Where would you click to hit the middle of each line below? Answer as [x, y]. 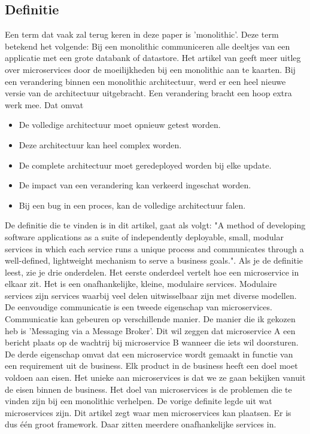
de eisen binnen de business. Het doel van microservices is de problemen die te [148, 389]
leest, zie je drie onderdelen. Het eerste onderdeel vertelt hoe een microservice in [152, 272]
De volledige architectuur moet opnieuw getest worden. [120, 125]
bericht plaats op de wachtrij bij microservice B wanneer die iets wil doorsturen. [152, 342]
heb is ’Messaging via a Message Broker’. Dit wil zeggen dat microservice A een [150, 330]
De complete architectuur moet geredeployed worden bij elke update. [145, 165]
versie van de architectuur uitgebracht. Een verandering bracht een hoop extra [148, 93]
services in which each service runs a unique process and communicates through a [154, 248]
